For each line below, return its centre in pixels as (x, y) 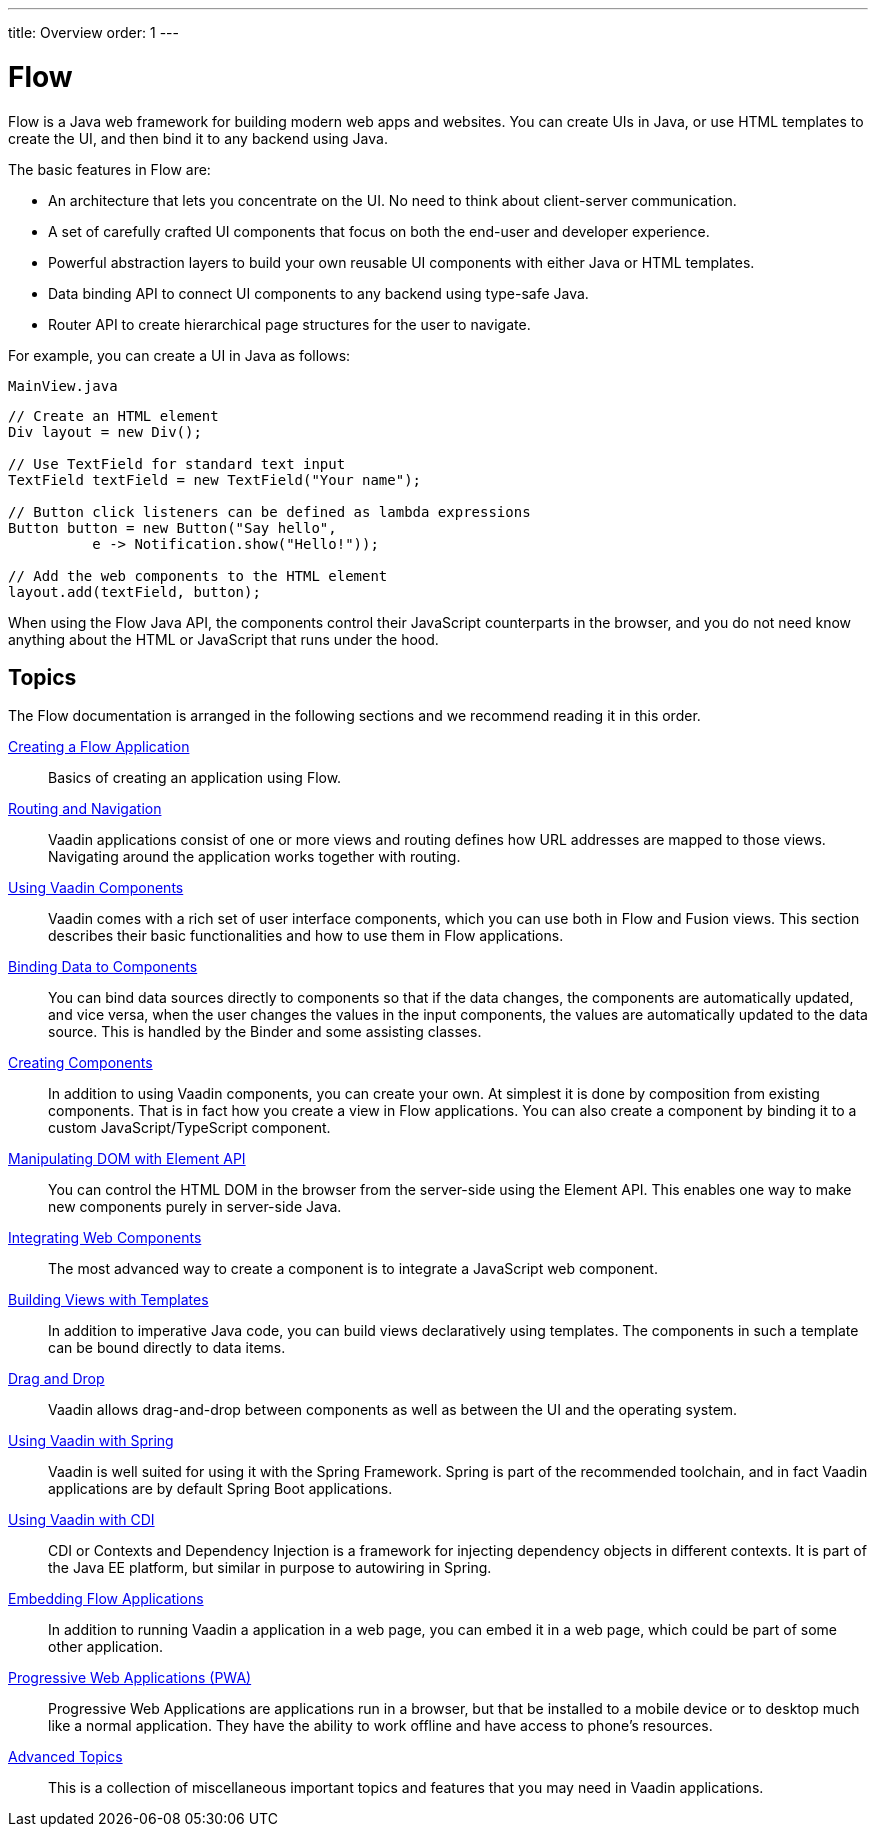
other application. (106, 1647)
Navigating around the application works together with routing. (254, 857)
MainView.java (63, 385)
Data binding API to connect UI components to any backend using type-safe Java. (318, 293)
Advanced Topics (65, 1757)
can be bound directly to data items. (167, 1348)
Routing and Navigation (85, 809)
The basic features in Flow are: (109, 169)
